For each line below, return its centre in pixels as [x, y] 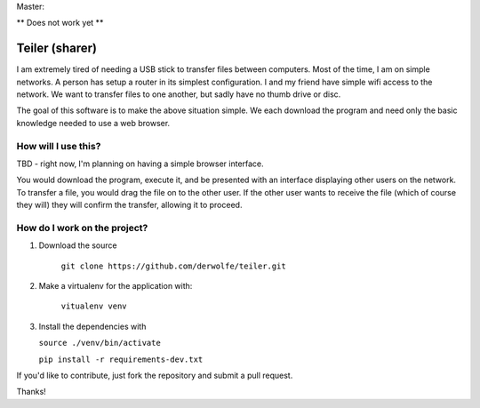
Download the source [78, 245]
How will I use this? [59, 146]
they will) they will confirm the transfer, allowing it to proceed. [129, 205]
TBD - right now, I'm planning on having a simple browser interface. [140, 164]
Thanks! [31, 392]
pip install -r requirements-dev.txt [121, 359]
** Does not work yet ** [60, 23]
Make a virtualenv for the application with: [116, 286]
